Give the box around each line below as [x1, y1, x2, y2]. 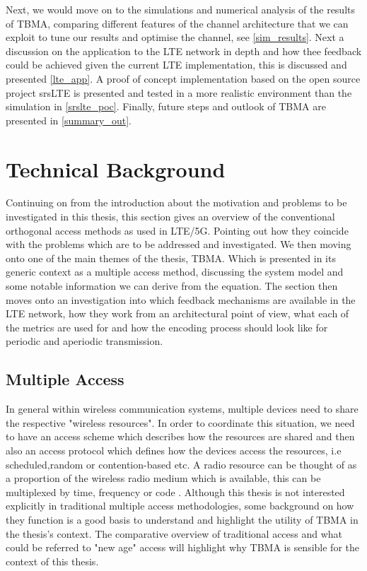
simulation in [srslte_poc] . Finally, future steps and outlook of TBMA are [6, 99, 326, 114]
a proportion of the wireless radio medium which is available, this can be [6, 471, 321, 485]
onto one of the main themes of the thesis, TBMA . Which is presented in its [6, 250, 336, 265]
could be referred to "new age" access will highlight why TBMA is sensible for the [6, 540, 359, 555]
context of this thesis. [6, 553, 99, 568]
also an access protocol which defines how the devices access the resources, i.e [6, 442, 342, 457]
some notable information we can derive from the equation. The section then [6, 278, 338, 293]
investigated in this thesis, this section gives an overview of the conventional [6, 209, 335, 224]
